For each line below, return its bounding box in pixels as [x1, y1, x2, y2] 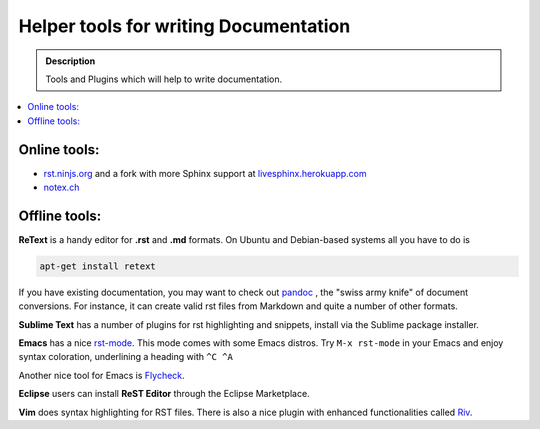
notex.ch [43, 181, 80, 194]
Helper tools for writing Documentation [18, 15, 351, 37]
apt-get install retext [39, 260, 157, 272]
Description [45, 55, 96, 67]
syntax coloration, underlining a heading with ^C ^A [18, 351, 234, 363]
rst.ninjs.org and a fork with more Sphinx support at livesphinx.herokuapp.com [43, 167, 367, 179]
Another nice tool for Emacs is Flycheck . [18, 369, 185, 381]
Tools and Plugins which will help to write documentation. [45, 73, 283, 85]
